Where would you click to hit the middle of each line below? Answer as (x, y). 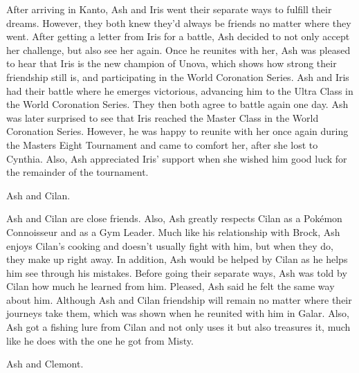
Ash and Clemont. (45, 364)
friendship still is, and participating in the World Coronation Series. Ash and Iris (178, 76)
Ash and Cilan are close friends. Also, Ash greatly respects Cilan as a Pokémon (174, 218)
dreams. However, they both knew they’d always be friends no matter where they (179, 22)
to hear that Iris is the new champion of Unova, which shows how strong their (172, 63)
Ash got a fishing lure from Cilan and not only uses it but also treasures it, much (178, 327)
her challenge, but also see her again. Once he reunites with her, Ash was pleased (178, 49)
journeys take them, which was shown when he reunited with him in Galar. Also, (178, 313)
